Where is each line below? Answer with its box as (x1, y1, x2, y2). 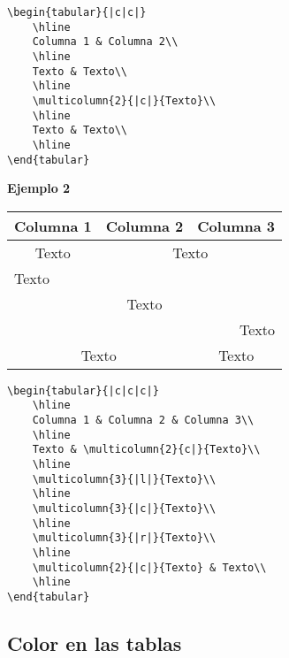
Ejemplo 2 (7, 179, 71, 197)
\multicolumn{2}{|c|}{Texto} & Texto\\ (32, 561, 267, 574)
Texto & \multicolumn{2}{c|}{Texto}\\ (32, 443, 261, 456)
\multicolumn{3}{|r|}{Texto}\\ (32, 532, 217, 545)
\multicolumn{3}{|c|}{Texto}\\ (32, 502, 217, 516)
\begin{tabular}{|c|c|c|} (7, 384, 159, 397)
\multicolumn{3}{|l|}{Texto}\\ (32, 472, 217, 486)
